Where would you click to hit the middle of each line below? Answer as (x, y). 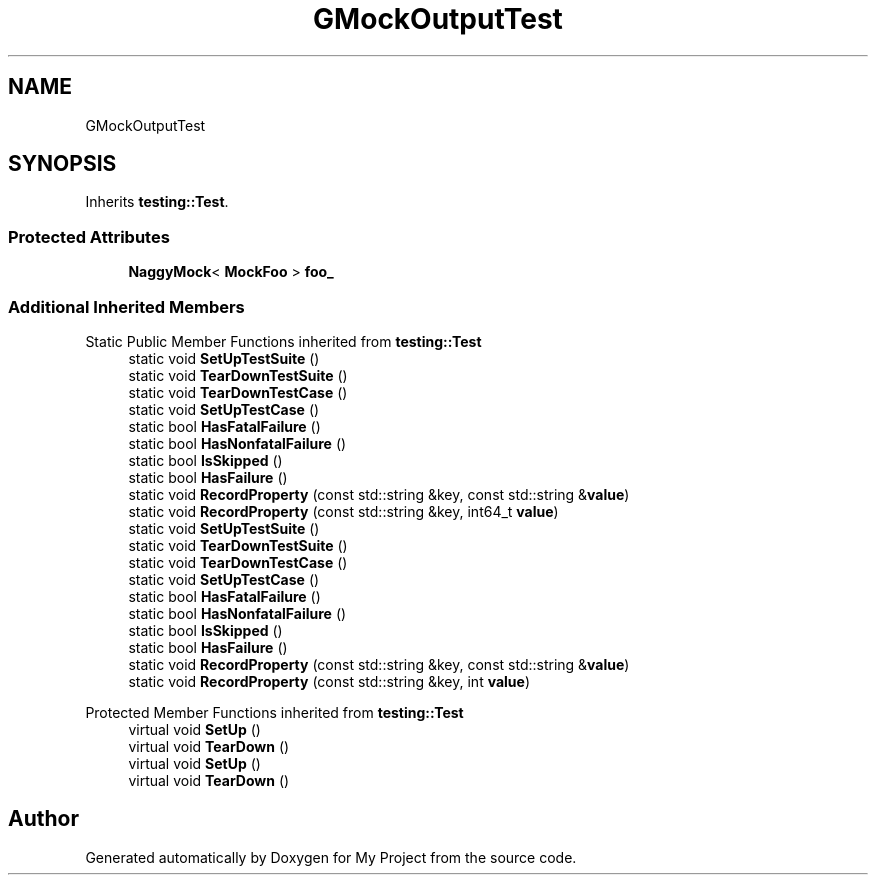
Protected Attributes (89, 236)
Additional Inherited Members (126, 306)
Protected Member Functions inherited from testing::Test (274, 712)
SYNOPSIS (62, 164)
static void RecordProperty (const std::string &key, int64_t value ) (343, 511)
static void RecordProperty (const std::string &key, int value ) (329, 681)
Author (43, 819)
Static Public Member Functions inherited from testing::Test (283, 341)
